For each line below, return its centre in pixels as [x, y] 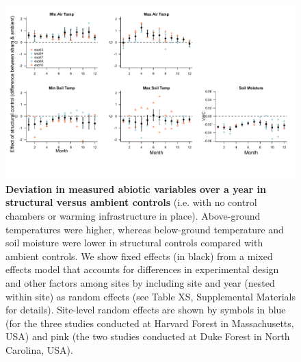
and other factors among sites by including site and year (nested [140, 282]
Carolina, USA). [39, 349]
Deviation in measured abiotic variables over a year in [136, 189]
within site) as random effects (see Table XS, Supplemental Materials [150, 296]
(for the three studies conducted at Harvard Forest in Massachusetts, [150, 323]
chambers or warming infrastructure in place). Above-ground [133, 216]
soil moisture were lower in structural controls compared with [134, 243]
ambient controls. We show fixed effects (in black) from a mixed [139, 256]
